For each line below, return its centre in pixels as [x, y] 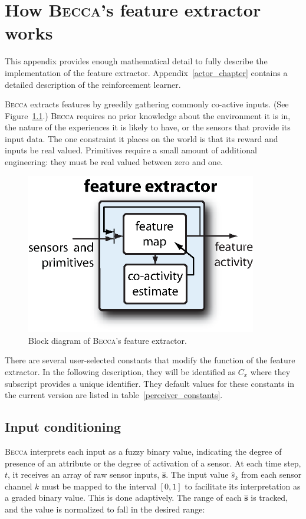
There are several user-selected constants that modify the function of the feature [150, 360]
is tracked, [269, 497]
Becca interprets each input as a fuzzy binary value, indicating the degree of [143, 451]
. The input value [197, 474]
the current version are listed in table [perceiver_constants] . [114, 395]
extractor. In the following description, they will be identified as [120, 372]
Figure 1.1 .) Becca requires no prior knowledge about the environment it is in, [148, 115]
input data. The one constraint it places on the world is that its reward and [142, 138]
